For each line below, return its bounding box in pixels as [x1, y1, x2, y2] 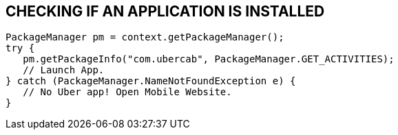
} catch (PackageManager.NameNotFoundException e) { [6, 75, 296, 87]
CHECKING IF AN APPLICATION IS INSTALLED [6, 3, 325, 20]
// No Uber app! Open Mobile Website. [23, 86, 232, 98]
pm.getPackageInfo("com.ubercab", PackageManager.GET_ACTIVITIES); [23, 53, 395, 65]
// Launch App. [23, 64, 105, 76]
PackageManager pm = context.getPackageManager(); [6, 32, 284, 43]
